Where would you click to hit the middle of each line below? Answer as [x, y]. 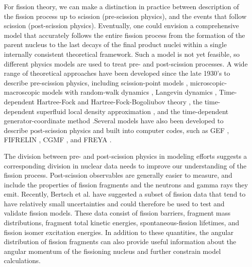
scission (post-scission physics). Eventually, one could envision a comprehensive [122, 25]
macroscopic [22, 92]
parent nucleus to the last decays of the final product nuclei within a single [115, 44]
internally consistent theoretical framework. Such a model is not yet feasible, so [122, 54]
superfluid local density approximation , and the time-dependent [133, 111]
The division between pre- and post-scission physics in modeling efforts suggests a [126, 156]
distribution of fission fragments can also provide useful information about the [120, 242]
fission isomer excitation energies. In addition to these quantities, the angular [119, 232]
